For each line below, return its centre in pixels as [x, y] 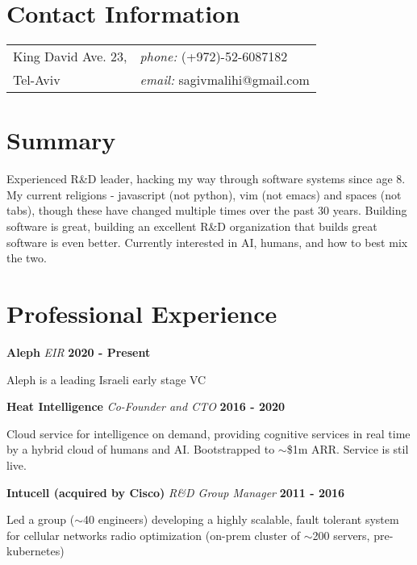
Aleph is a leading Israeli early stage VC [106, 379]
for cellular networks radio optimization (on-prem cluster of [154, 535]
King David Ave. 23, [70, 56]
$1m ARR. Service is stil [348, 449]
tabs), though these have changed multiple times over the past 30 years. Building [207, 210]
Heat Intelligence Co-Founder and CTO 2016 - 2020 [146, 406]
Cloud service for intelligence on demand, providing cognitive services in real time [208, 433]
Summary [61, 140]
